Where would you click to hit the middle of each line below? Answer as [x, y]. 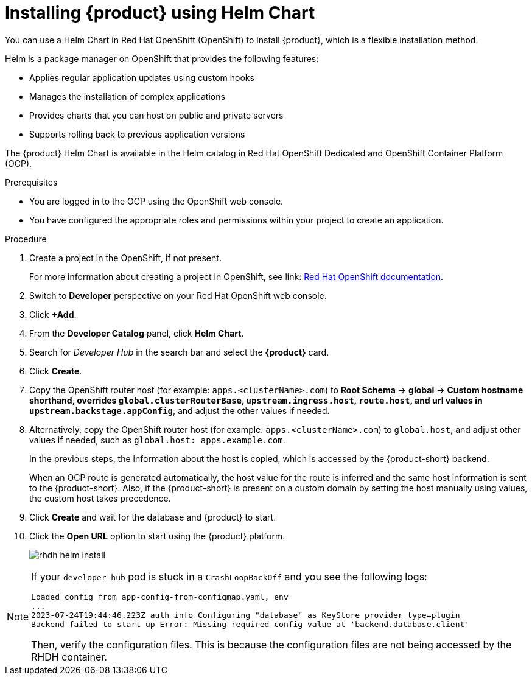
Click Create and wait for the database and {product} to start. [153, 517]
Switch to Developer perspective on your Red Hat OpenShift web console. [178, 295]
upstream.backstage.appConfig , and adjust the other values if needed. [180, 410]
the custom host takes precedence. [100, 498]
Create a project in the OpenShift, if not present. [125, 258]
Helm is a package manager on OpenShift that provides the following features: [162, 58]
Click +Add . [53, 314]
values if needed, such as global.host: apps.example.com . [157, 440]
